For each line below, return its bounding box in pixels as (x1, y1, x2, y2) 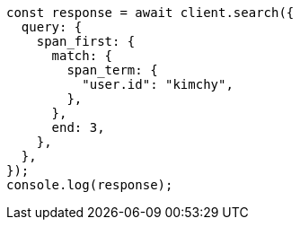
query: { (21, 20, 83, 34)
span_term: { (66, 63, 158, 77)
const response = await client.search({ (6, 5, 295, 20)
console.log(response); (6, 178, 173, 192)
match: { (51, 48, 113, 63)
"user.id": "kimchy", (82, 77, 234, 92)
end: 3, (51, 120, 105, 135)
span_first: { (36, 34, 136, 48)
